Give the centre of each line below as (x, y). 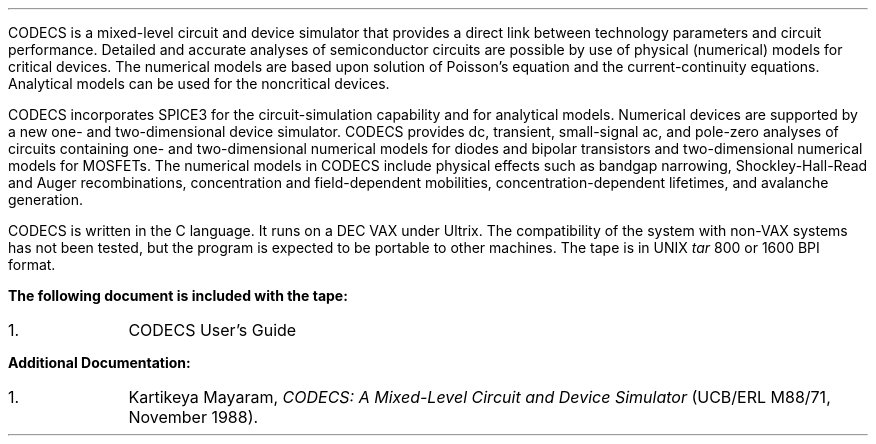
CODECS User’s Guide (212, 330)
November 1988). (193, 417)
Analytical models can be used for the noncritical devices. (199, 83)
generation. (45, 199)
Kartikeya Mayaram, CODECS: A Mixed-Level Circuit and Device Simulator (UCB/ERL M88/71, (479, 397)
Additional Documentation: (99, 362)
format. (32, 264)
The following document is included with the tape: (178, 295)
